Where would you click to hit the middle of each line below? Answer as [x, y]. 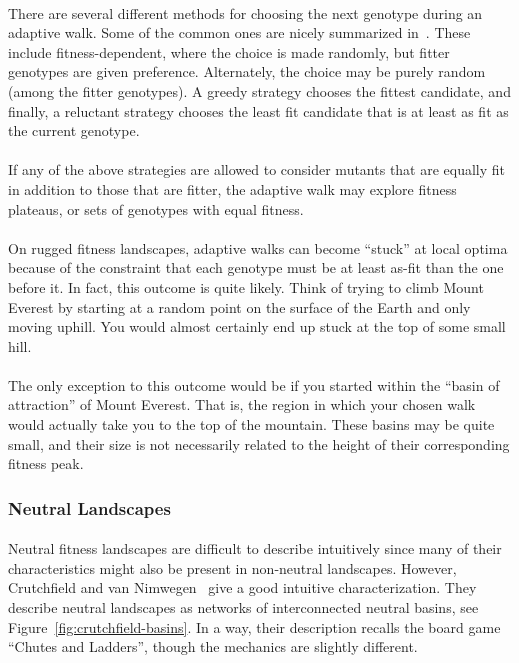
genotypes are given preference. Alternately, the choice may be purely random [247, 71]
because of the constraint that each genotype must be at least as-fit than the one [256, 267]
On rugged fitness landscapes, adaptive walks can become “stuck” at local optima [258, 247]
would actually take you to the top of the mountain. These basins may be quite [251, 424]
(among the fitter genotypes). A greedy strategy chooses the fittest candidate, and [259, 90]
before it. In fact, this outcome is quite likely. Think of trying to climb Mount [246, 286]
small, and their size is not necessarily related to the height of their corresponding [259, 443]
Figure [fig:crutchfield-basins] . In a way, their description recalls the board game [254, 626]
